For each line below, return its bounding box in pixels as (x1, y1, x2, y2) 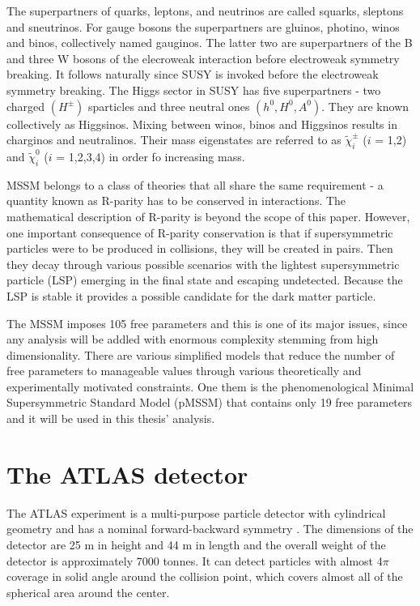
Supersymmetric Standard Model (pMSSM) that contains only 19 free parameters (6, 394, 413, 411)
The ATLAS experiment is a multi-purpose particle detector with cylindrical (6, 504, 386, 521)
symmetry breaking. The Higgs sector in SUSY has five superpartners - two (6, 81, 381, 98)
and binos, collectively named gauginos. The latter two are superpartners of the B (6, 34, 413, 51)
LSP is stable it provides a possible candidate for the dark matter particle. (6, 287, 376, 304)
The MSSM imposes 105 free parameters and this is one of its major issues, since (6, 314, 408, 331)
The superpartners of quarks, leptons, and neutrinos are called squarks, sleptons (6, 2, 404, 19)
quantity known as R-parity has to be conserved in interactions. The (6, 192, 346, 209)
